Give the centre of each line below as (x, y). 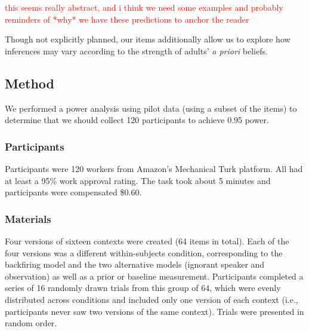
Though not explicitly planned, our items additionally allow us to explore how (148, 39)
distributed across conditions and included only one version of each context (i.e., (152, 299)
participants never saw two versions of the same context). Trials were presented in (154, 311)
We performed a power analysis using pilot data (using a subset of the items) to (151, 108)
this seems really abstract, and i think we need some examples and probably (144, 7)
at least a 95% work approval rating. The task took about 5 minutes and (138, 180)
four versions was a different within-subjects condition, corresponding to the (144, 252)
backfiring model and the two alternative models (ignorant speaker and (135, 264)
